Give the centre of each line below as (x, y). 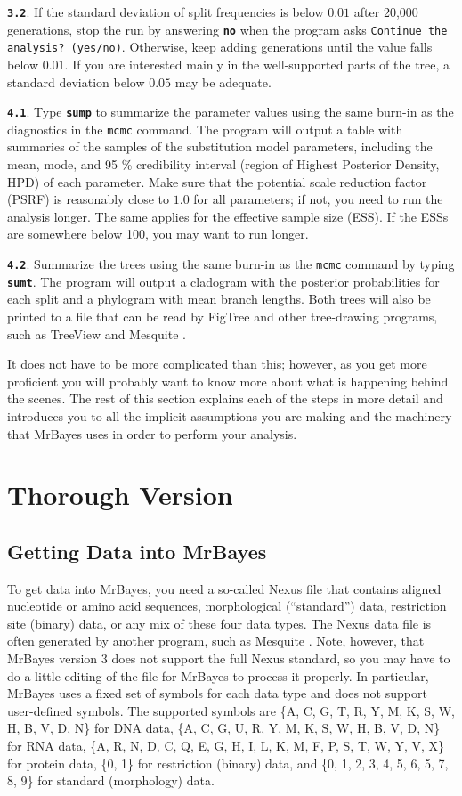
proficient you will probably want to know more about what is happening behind (228, 381)
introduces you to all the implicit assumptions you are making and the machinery (230, 415)
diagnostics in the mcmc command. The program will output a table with (205, 129)
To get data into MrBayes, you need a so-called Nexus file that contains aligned (224, 588)
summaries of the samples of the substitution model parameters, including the (220, 146)
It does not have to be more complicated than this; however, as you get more (217, 364)
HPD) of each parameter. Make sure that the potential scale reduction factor (217, 181)
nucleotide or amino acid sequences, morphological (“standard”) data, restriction (227, 606)
